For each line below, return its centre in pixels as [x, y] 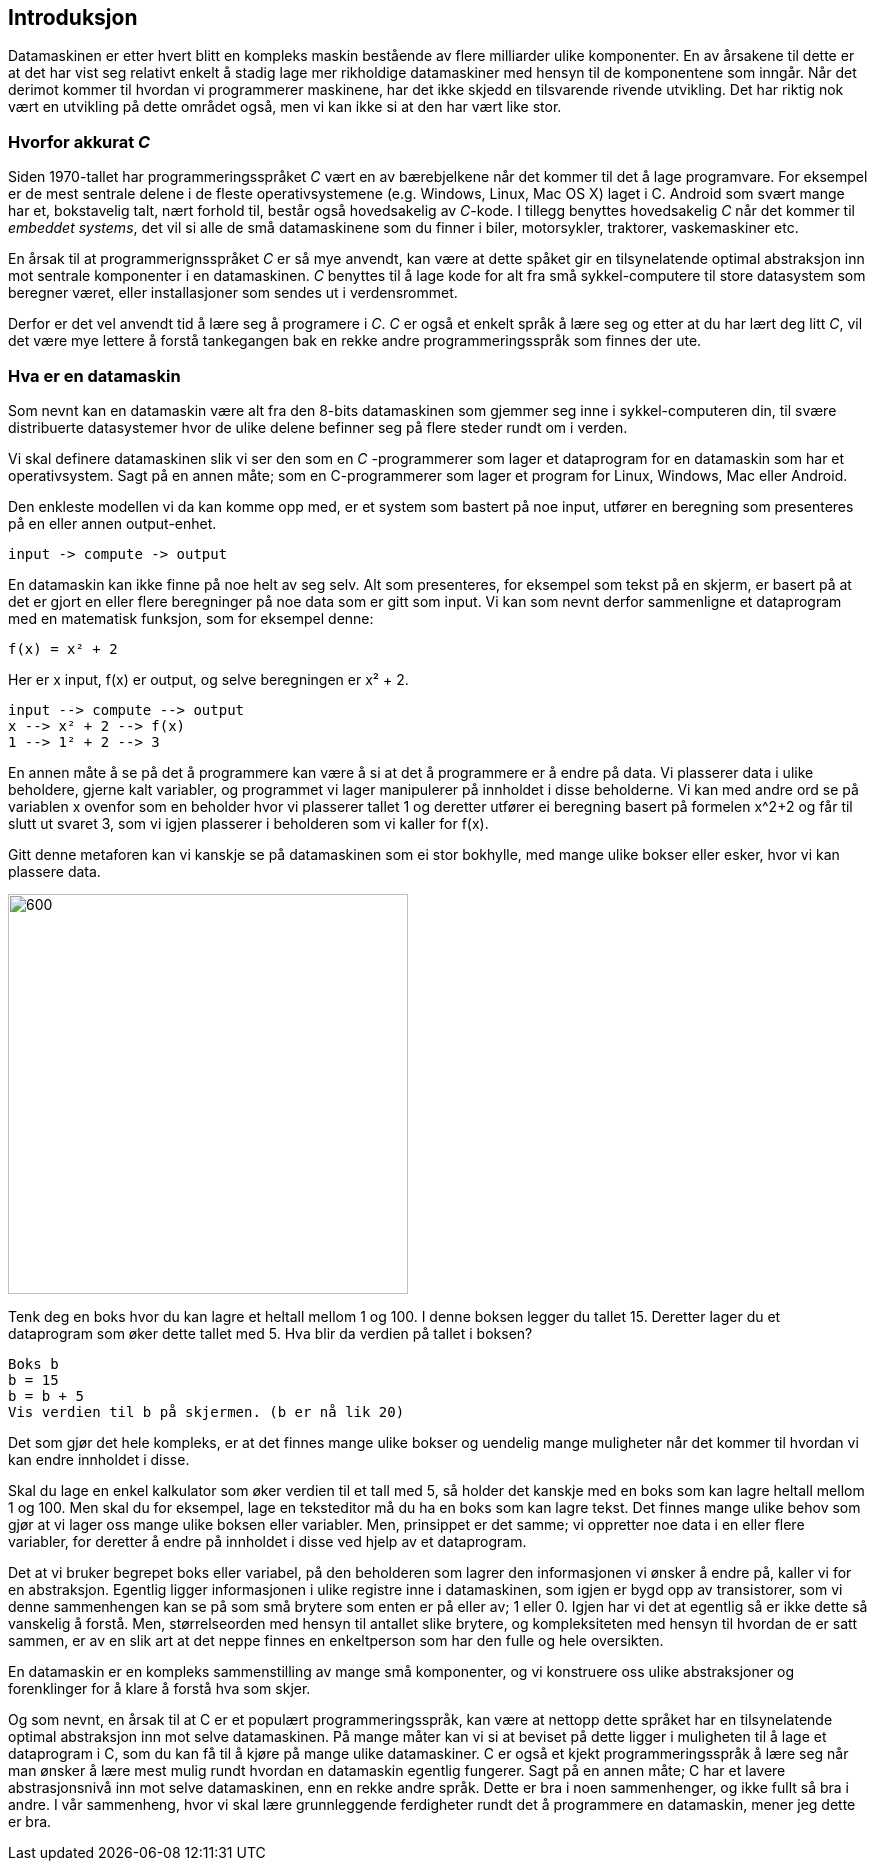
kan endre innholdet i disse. [99, 1459]
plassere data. [54, 871]
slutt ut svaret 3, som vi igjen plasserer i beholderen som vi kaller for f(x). [248, 823]
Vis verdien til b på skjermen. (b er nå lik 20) [206, 1411]
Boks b [33, 1363]
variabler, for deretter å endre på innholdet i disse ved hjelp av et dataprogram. [267, 1541]
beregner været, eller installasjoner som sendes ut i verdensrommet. [233, 293]
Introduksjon [73, 17]
